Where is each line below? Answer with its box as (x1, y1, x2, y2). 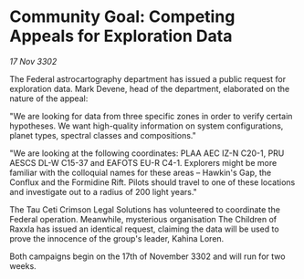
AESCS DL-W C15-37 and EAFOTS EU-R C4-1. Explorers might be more (9, 157, 278, 168)
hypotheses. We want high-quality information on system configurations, (9, 120, 284, 131)
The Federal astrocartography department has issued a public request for (9, 73, 286, 84)
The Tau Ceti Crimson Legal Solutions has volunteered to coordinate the (9, 203, 281, 215)
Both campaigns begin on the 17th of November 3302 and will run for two (9, 251, 286, 262)
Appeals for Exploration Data (9, 26, 233, 46)
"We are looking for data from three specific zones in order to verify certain (9, 110, 293, 121)
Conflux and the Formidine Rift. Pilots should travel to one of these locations (9, 176, 296, 188)
